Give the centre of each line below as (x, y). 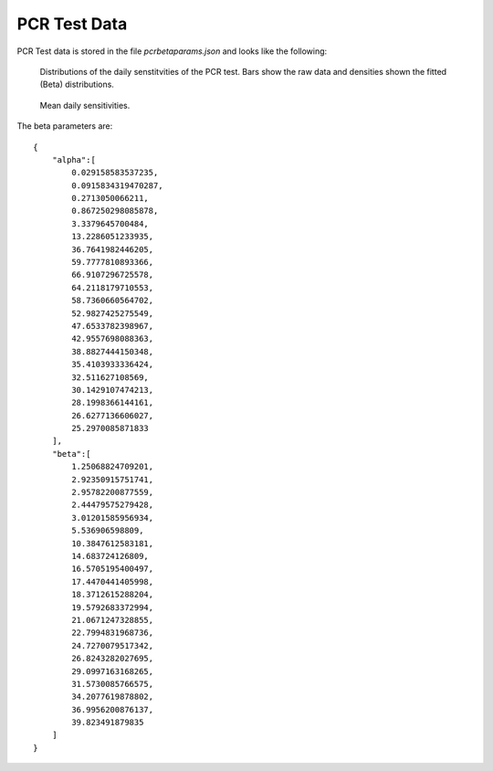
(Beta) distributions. (77, 84)
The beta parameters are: (65, 126)
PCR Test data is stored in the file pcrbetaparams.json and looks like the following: (172, 51)
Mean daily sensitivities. (85, 105)
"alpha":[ (73, 159)
